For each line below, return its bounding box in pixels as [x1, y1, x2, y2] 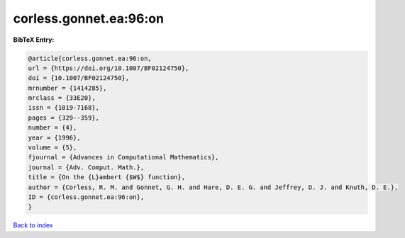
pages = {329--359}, [28, 113, 99, 122]
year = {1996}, [28, 133, 81, 142]
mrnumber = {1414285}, [28, 84, 107, 92]
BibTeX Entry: [13, 35, 55, 44]
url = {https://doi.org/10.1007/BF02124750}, [28, 64, 189, 72]
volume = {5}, [28, 144, 77, 152]
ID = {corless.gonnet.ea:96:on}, [28, 193, 145, 201]
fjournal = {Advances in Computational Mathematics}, [28, 153, 219, 161]
